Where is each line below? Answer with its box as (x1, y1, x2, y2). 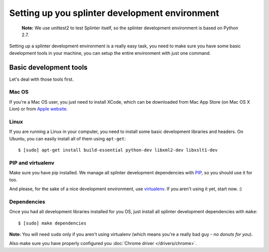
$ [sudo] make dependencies (18, 220, 87, 226)
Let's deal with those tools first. (9, 76, 74, 82)
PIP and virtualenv (9, 159, 55, 166)
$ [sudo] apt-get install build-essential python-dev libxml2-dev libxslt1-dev (18, 147, 218, 153)
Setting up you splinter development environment (9, 7, 219, 18)
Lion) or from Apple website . (9, 106, 68, 112)
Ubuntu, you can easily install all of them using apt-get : (9, 135, 126, 141)
